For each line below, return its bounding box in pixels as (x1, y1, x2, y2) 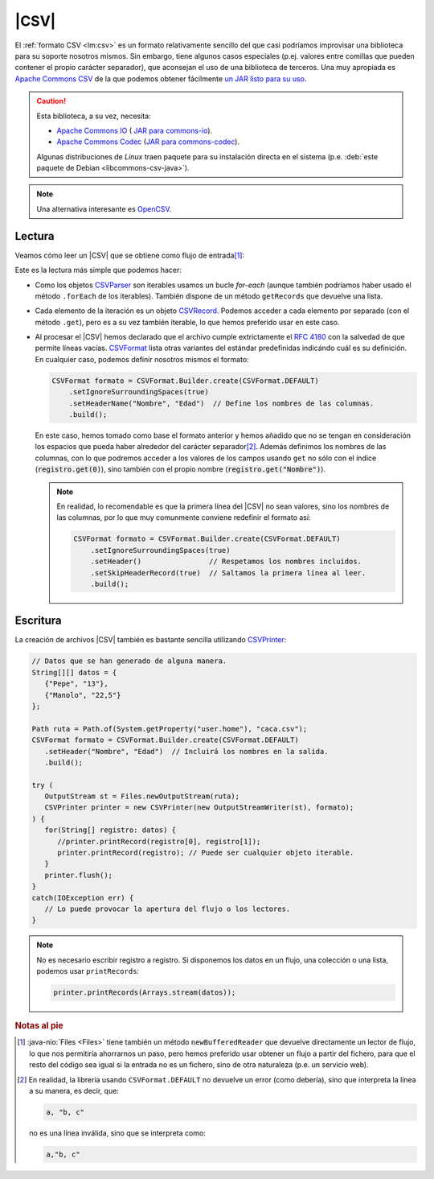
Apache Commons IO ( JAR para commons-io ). (56, 126, 213, 135)
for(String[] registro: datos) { (44, 826, 177, 835)
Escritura (14, 614, 62, 628)
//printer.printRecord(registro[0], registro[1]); (57, 837, 261, 846)
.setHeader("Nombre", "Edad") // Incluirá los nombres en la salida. (44, 747, 329, 756)
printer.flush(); (44, 870, 113, 880)
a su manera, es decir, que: (29, 1086, 120, 1095)
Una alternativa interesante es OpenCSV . (36, 204, 172, 213)
